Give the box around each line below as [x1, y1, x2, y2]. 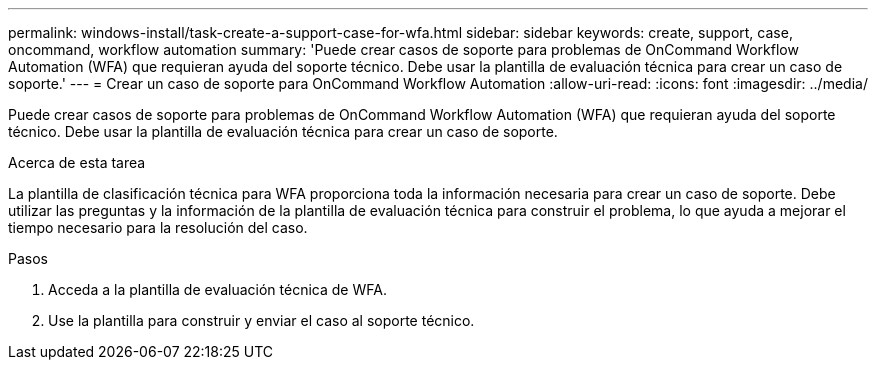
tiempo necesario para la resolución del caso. [8, 219, 308, 236]
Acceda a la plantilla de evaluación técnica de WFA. [48, 281, 387, 298]
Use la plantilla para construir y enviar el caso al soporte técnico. [48, 312, 475, 329]
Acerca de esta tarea [8, 154, 146, 171]
